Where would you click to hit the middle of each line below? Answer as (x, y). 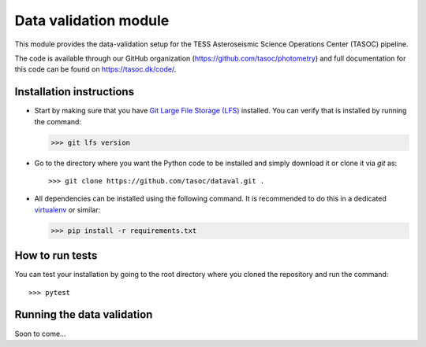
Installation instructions (74, 92)
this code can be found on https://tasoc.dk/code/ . (95, 69)
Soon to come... (40, 334)
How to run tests (56, 256)
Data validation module (92, 20)
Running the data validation (84, 315)
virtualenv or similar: (67, 209)
